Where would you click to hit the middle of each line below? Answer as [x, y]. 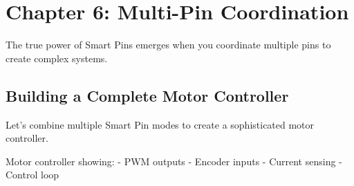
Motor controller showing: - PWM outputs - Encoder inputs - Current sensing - [174, 161]
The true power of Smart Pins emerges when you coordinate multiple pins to [168, 45]
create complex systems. [57, 58]
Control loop [32, 175]
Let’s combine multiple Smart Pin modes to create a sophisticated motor [160, 124]
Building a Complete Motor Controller [147, 95]
